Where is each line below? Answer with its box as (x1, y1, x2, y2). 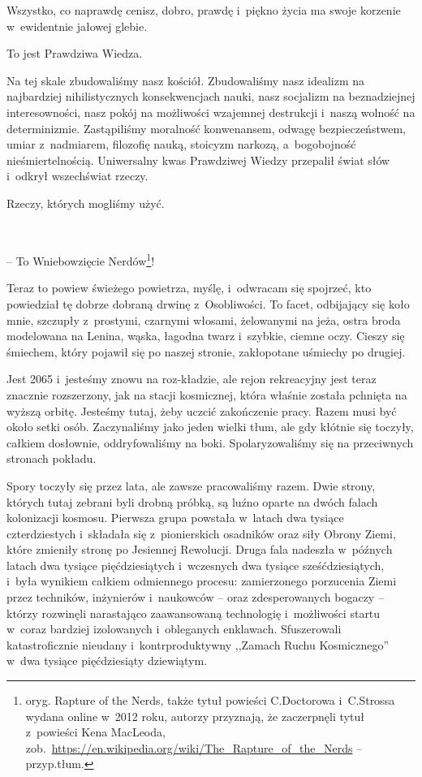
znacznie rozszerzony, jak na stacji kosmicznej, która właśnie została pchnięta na (6, 386, 407, 403)
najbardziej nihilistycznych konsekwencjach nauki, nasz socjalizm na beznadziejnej (6, 88, 416, 105)
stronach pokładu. (6, 450, 97, 467)
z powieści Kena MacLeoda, (25, 723, 166, 740)
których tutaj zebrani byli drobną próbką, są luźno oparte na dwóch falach (6, 493, 378, 510)
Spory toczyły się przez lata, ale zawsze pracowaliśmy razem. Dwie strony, (6, 477, 376, 494)
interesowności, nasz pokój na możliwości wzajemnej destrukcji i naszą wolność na (6, 103, 416, 120)
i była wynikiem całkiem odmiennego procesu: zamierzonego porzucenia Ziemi (6, 572, 397, 589)
